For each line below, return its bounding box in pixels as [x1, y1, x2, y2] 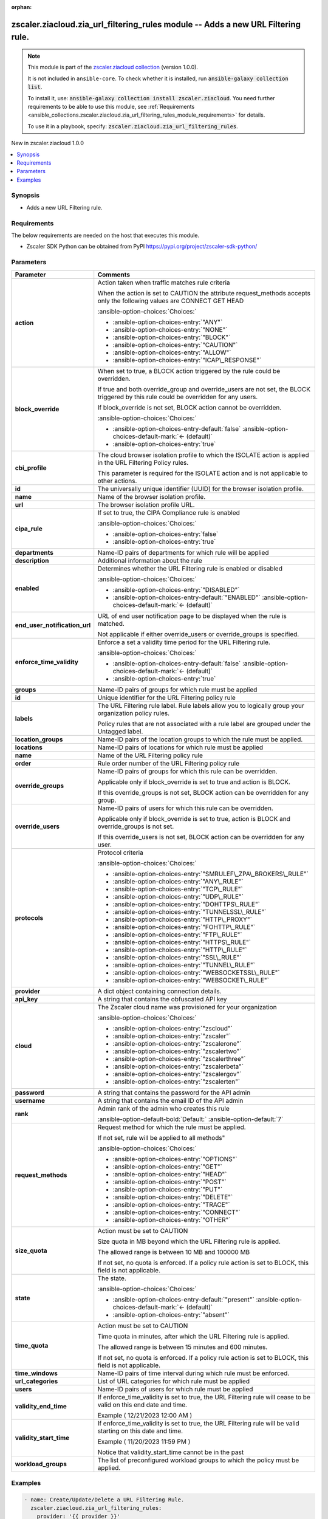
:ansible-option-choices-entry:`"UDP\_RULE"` [112, 892, 244, 900]
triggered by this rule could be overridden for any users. [97, 393, 258, 401]
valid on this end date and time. [97, 1401, 188, 1409]
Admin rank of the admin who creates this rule [97, 1104, 230, 1113]
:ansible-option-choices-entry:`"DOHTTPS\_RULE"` [112, 900, 261, 908]
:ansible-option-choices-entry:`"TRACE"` [112, 1200, 230, 1209]
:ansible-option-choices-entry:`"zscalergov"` [112, 1069, 242, 1078]
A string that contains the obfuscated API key [97, 995, 227, 1003]
